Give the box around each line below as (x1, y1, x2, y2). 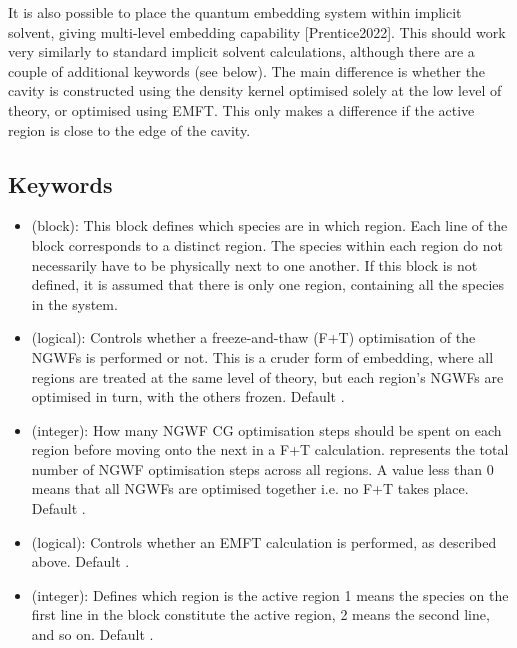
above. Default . (31, 551, 130, 572)
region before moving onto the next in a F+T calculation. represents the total (31, 439, 509, 460)
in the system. (31, 293, 118, 314)
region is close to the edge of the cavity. (8, 119, 251, 140)
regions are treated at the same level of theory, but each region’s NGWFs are (31, 366, 504, 387)
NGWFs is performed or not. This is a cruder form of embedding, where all (31, 346, 494, 367)
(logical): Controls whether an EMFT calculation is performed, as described (31, 531, 497, 552)
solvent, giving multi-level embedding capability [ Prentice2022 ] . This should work (8, 21, 506, 42)
